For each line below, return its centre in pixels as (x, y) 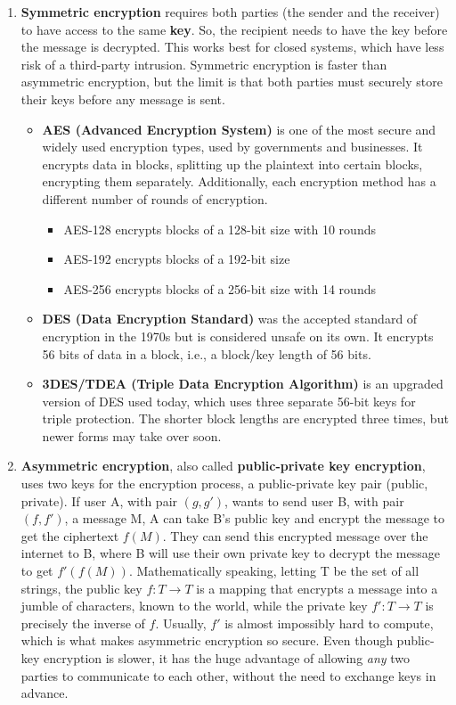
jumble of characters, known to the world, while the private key (194, 606)
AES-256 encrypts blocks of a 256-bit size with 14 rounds (220, 288)
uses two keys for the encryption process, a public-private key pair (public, (224, 484)
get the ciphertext (70, 535)
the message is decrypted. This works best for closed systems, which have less (232, 47)
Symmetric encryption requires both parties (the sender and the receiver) (230, 12)
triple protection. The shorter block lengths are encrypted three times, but (245, 418)
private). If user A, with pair (99, 500)
